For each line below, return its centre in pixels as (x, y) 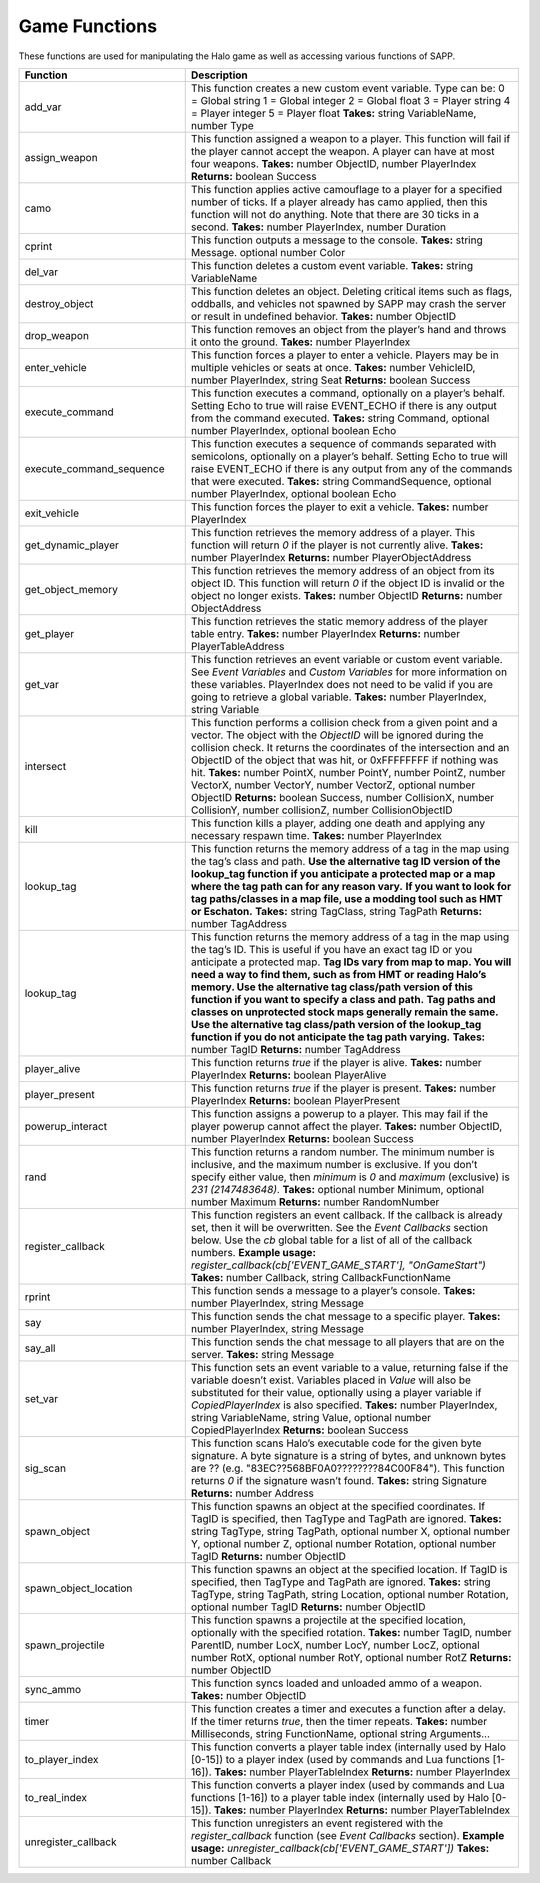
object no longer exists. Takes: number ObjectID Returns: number (346, 595)
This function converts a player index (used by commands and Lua (347, 1785)
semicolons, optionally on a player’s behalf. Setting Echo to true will (349, 456)
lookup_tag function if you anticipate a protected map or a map (343, 873)
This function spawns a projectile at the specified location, (328, 1620)
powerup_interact (66, 1126)
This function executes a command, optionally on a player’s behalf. (347, 393)
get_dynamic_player (72, 545)
